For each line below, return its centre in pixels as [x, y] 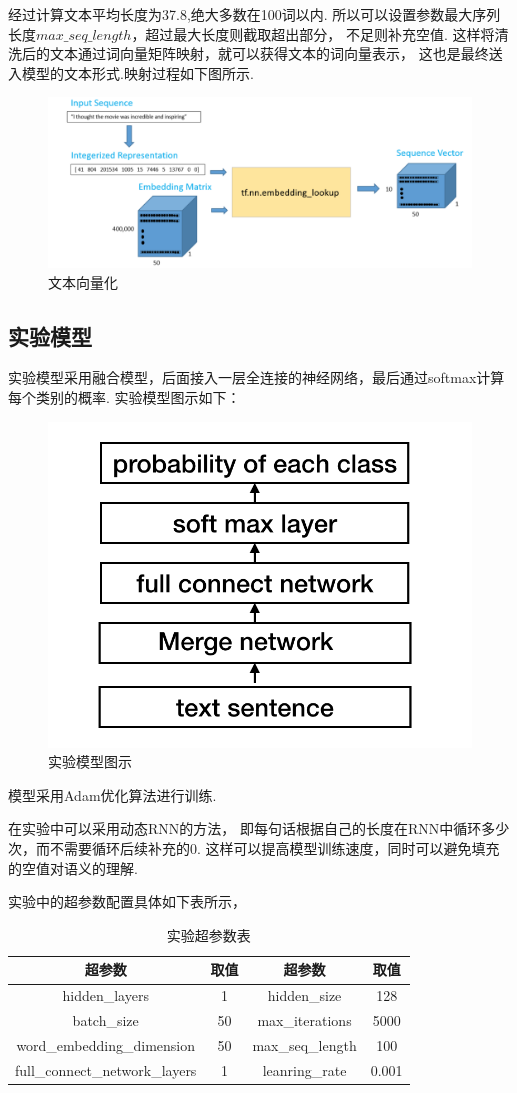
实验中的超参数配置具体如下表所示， [127, 901]
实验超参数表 [208, 934]
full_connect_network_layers [106, 1069]
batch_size [105, 1020]
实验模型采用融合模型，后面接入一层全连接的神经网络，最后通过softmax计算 [256, 377]
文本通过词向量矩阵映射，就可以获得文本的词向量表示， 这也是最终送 [276, 53]
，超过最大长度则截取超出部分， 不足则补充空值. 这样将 [313, 33]
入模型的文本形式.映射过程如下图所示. [131, 72]
